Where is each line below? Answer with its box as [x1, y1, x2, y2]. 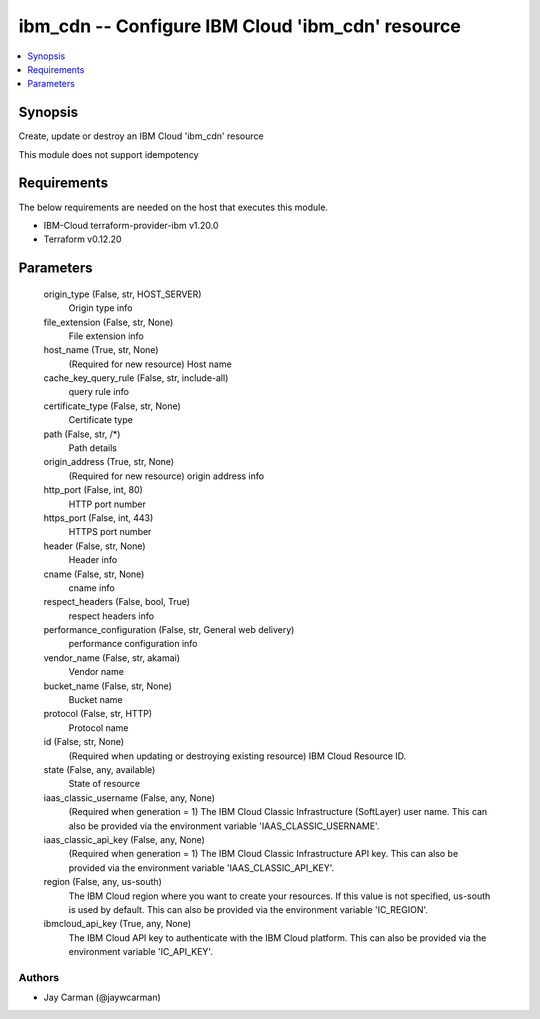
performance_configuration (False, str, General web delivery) [43, 624, 295, 636]
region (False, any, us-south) [43, 876, 162, 888]
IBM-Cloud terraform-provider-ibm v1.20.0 [43, 219, 219, 231]
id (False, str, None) [43, 736, 125, 748]
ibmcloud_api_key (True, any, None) [43, 918, 192, 930]
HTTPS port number [68, 526, 152, 538]
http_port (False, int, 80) [43, 484, 144, 496]
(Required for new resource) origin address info [68, 470, 265, 482]
